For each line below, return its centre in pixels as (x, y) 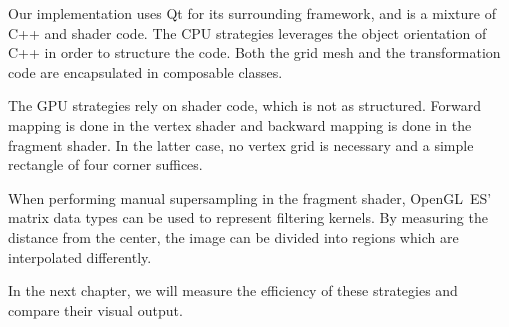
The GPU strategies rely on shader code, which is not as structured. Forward (244, 105)
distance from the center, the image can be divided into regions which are (233, 236)
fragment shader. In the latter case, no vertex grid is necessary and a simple (241, 144)
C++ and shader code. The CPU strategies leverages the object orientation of (247, 32)
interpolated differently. (80, 256)
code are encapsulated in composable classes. (145, 71)
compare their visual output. (95, 309)
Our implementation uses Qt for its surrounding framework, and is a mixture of (252, 13)
